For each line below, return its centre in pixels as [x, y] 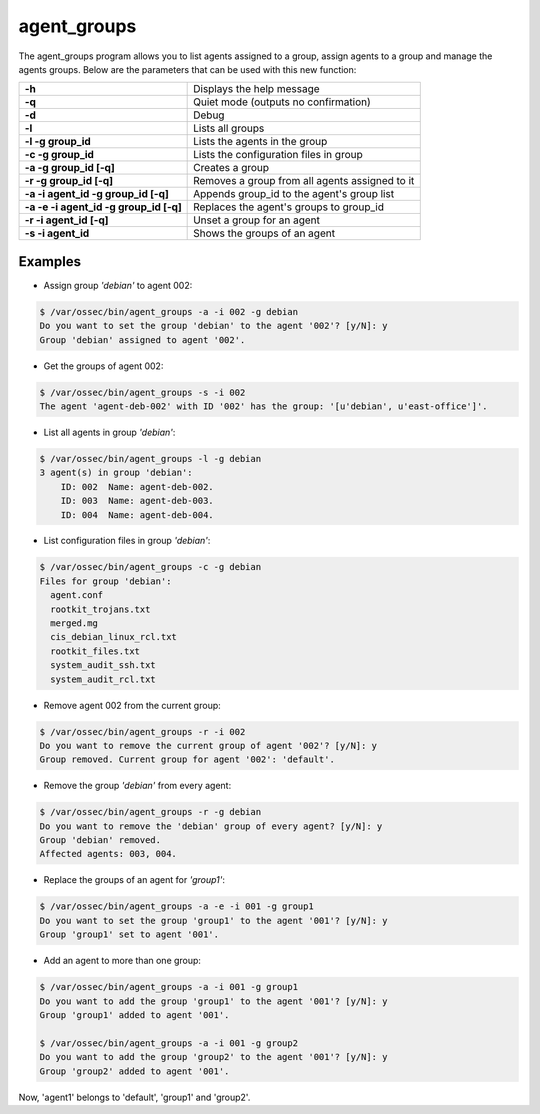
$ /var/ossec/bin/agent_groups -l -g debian [150, 458]
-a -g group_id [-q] [69, 168]
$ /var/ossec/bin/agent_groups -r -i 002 [142, 731]
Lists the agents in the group [260, 142]
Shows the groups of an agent [264, 233]
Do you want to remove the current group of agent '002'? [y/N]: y [208, 745]
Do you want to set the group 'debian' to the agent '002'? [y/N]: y [213, 326]
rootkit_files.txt [95, 651]
